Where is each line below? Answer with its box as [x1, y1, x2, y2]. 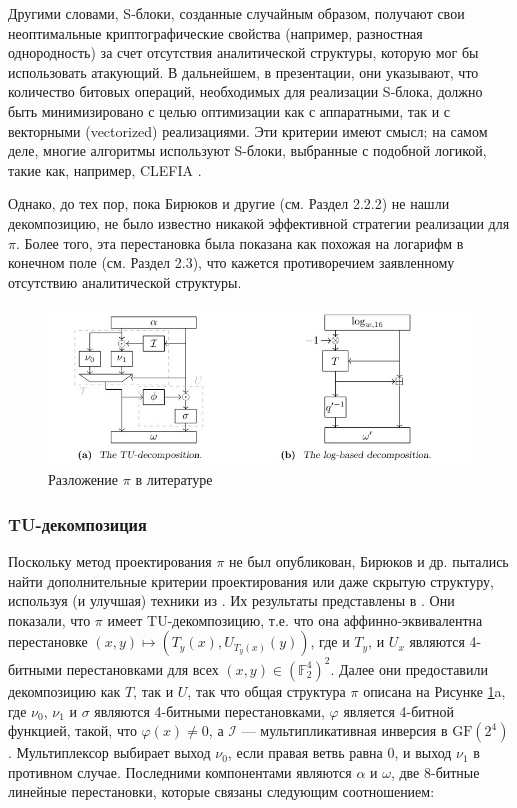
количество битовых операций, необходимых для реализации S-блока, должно [8, 81, 483, 102]
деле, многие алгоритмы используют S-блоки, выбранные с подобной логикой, [8, 140, 487, 161]
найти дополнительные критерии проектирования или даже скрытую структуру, [8, 570, 494, 591]
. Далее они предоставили [330, 658, 488, 679]
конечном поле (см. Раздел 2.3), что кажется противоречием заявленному [8, 252, 455, 273]
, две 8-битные [390, 761, 480, 782]
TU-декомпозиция [8, 511, 147, 536]
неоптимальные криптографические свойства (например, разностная [8, 22, 423, 43]
